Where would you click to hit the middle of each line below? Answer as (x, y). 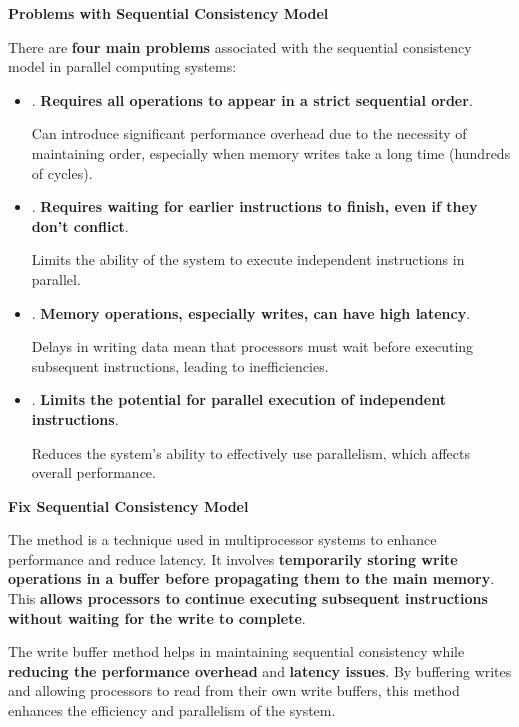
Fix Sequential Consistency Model (128, 505)
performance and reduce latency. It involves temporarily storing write (233, 558)
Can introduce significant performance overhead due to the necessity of (249, 133)
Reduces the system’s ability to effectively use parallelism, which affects (250, 452)
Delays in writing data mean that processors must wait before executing (252, 346)
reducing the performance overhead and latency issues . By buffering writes (260, 670)
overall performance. (93, 472)
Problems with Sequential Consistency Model (168, 13)
